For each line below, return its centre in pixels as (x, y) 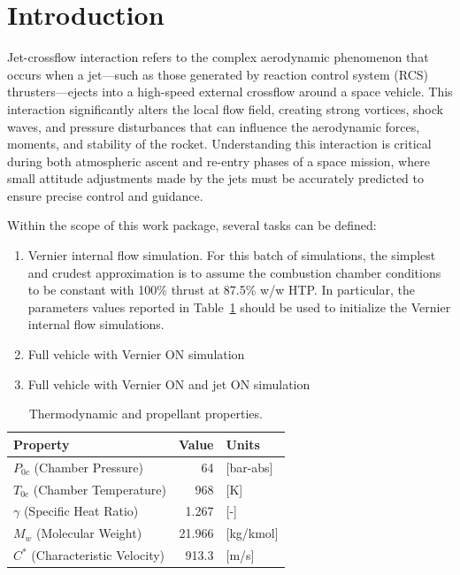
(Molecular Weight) (89, 533)
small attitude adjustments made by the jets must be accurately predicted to (215, 178)
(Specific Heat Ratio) (81, 511)
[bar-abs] (249, 467)
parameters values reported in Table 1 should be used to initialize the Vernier (239, 307)
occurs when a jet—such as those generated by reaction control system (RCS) (218, 74)
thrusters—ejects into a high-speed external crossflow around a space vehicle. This (230, 92)
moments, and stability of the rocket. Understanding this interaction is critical (219, 144)
